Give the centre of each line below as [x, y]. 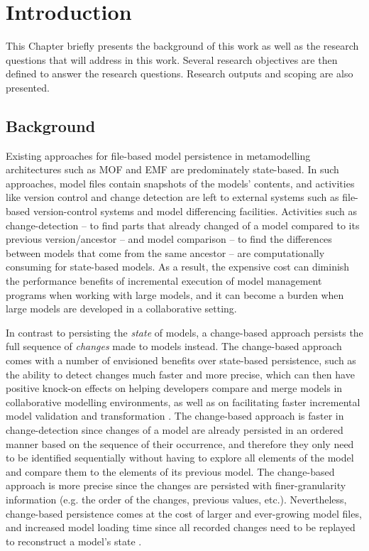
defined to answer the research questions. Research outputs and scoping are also [180, 73]
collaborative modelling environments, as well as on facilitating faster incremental [183, 402]
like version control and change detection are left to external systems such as [172, 197]
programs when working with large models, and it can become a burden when [175, 294]
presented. [28, 87]
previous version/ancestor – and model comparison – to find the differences [169, 239]
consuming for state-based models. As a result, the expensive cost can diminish [178, 267]
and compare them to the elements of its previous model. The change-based [170, 471]
